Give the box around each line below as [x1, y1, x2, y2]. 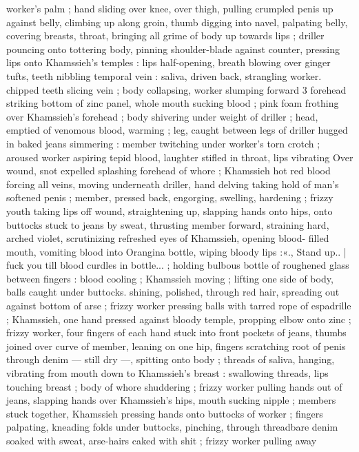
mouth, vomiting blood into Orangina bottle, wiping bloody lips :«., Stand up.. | [6, 244, 347, 258]
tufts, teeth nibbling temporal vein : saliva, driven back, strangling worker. [6, 68, 322, 83]
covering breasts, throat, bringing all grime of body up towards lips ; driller [6, 28, 325, 43]
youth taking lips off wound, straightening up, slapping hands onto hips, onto [6, 203, 333, 218]
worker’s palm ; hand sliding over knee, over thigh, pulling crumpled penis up [6, 1, 334, 15]
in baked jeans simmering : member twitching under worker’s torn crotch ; [6, 136, 320, 150]
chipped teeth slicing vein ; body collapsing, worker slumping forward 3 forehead [6, 82, 347, 96]
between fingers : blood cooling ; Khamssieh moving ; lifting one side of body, [6, 271, 334, 285]
